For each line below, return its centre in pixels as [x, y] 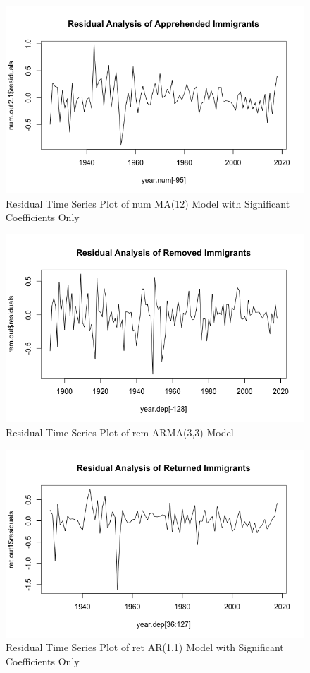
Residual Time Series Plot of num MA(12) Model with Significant [148, 203]
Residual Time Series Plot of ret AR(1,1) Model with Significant [145, 647]
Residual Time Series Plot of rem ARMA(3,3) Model [120, 432]
